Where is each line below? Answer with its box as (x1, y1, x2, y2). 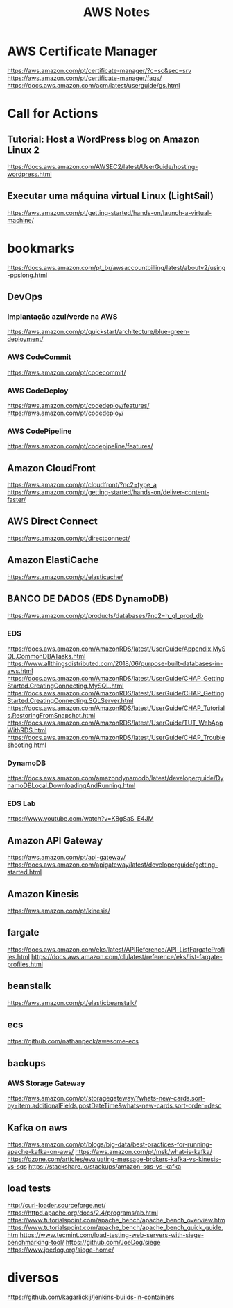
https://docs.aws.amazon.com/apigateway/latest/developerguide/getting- (7, 860, 218, 869)
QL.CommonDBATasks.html (7, 652, 86, 660)
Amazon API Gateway (7, 835, 103, 846)
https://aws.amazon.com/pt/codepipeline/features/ (7, 442, 153, 450)
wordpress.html (7, 170, 52, 178)
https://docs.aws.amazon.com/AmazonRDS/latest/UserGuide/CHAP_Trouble (7, 733, 225, 741)
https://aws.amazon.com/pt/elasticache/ (7, 572, 123, 581)
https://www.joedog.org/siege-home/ (7, 1245, 114, 1254)
